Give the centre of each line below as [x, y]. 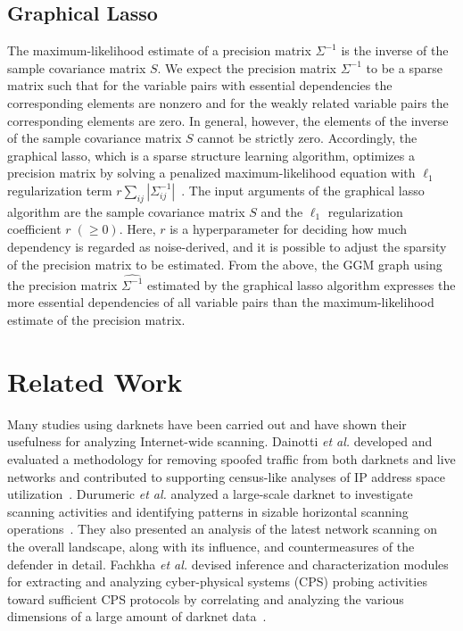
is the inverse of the [395, 50]
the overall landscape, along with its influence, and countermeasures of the [211, 546]
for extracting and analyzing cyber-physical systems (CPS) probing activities [217, 581]
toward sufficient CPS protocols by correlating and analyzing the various [206, 598]
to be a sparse [404, 67]
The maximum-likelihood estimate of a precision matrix [159, 50]
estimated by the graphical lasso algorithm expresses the [302, 284]
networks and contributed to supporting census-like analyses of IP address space [227, 476]
